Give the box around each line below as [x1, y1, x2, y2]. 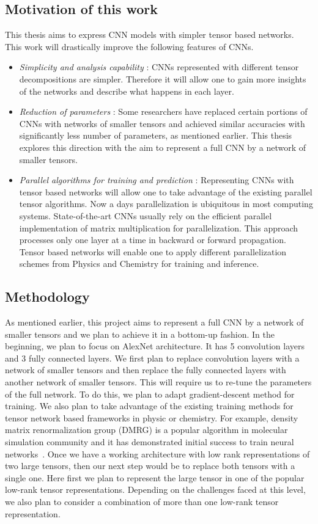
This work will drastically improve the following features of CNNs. [5, 40, 254, 53]
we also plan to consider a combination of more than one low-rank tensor [5, 495, 279, 508]
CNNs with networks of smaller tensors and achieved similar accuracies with [19, 117, 305, 129]
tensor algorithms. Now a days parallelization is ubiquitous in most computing [19, 197, 313, 210]
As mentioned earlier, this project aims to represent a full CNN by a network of [5, 316, 304, 329]
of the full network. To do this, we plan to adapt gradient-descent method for [5, 387, 295, 400]
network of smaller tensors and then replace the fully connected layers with [5, 363, 286, 376]
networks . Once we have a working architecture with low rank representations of [5, 447, 310, 460]
